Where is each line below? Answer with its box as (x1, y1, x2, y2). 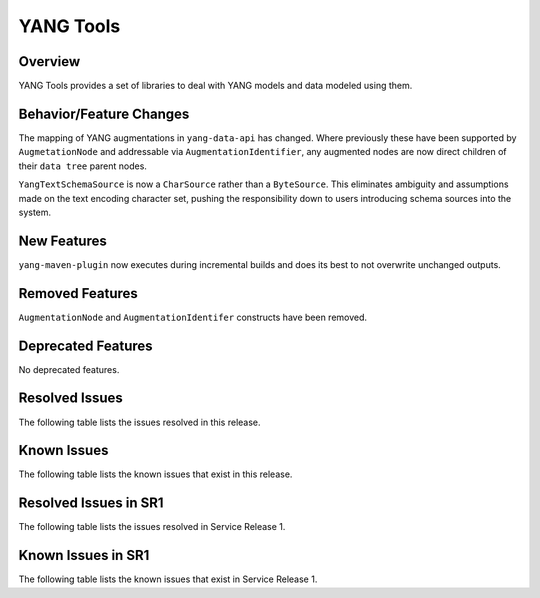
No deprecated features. (18, 363, 120, 375)
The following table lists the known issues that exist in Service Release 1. (18, 573, 318, 585)
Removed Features (18, 285, 139, 302)
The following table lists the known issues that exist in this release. (18, 468, 293, 480)
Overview (18, 53, 81, 70)
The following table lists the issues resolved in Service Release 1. (18, 521, 286, 533)
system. (18, 206, 52, 218)
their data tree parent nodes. (18, 160, 147, 172)
